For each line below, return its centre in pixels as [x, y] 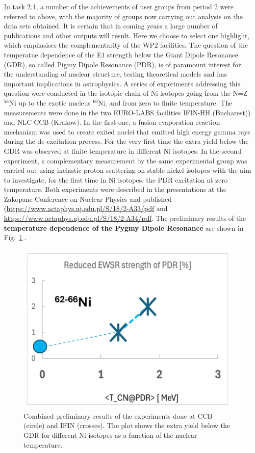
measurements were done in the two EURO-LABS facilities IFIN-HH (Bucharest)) [127, 112]
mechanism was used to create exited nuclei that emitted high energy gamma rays [127, 131]
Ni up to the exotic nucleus [50, 102]
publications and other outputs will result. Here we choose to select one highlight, [127, 35]
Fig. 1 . [15, 237]
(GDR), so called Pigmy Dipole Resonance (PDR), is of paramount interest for [123, 64]
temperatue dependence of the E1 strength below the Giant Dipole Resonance [121, 54]
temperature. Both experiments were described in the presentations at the [115, 189]
